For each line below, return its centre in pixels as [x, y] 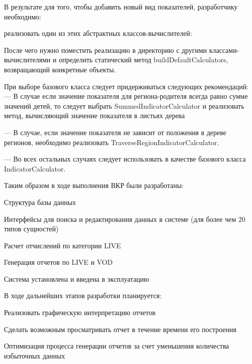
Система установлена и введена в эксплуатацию [77, 278]
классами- [224, 50]
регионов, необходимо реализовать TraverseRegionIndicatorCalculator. [112, 142]
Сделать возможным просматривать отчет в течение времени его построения [120, 329]
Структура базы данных [40, 202]
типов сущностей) [31, 229]
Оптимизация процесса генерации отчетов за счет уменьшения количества [117, 346]
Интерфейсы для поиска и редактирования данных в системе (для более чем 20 [125, 219]
